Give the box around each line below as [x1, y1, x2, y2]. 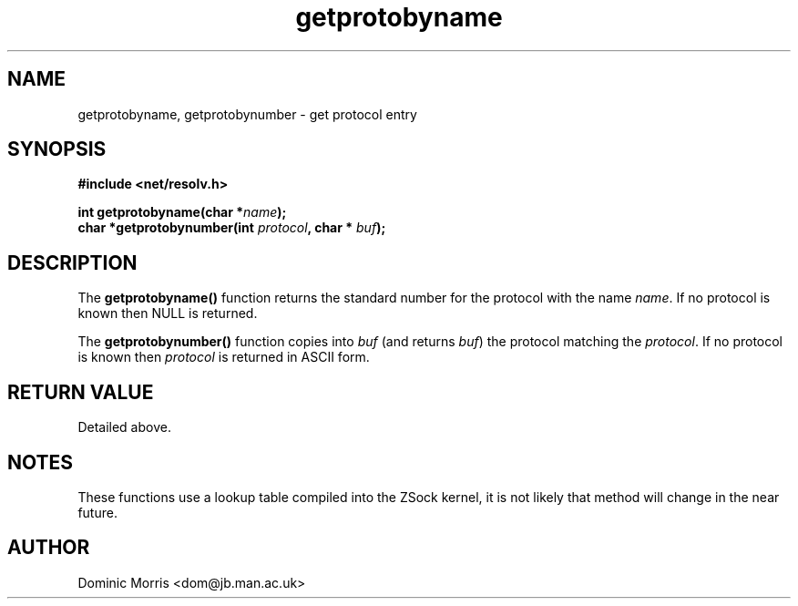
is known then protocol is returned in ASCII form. [77, 349, 370, 365]
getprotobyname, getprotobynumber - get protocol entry [77, 106, 417, 122]
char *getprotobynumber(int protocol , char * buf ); [77, 220, 386, 236]
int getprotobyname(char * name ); [77, 204, 287, 221]
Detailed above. [77, 419, 171, 436]
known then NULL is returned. [77, 305, 258, 322]
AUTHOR [7, 536, 90, 560]
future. [77, 504, 118, 520]
